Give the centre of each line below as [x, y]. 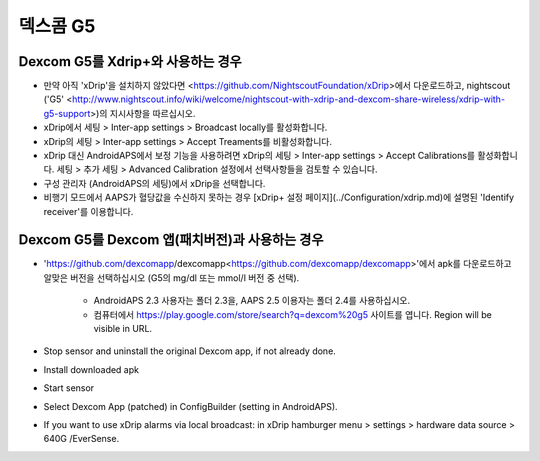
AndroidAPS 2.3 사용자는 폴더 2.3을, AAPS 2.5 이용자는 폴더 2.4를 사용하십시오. [251, 301]
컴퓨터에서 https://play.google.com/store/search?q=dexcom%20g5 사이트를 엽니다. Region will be [292, 314]
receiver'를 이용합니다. [88, 211]
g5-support [67, 113]
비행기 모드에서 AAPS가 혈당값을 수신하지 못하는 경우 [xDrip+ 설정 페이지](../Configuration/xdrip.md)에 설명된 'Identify [279, 197]
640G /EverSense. [81, 439]
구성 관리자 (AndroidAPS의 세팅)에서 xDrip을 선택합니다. [154, 183]
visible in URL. [123, 329]
